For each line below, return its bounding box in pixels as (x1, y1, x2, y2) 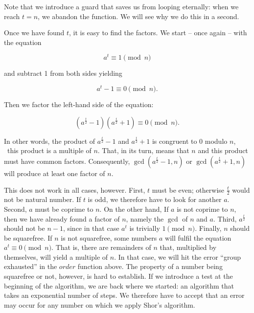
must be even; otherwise (152, 184, 225, 195)
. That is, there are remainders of (51, 242, 151, 252)
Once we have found (4, 27, 65, 38)
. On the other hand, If (99, 203, 169, 214)
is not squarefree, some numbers (61, 232, 157, 243)
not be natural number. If (4, 194, 81, 204)
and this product (198, 145, 248, 156)
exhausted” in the (4, 261, 57, 271)
